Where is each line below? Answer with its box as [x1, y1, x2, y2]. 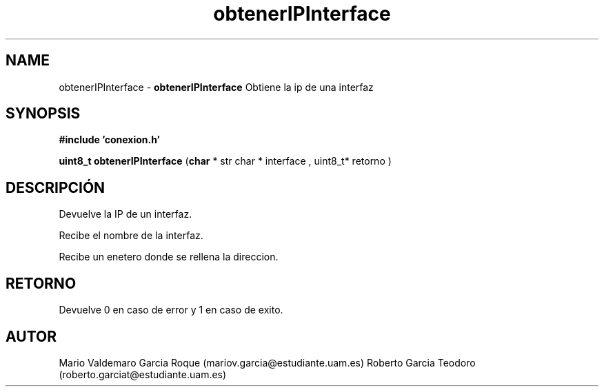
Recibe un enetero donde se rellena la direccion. [59, 251, 279, 263]
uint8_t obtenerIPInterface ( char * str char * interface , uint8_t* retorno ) [59, 155, 392, 167]
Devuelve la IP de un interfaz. [59, 208, 192, 220]
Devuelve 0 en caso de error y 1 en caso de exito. [59, 304, 283, 316]
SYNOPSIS [6, 105, 81, 123]
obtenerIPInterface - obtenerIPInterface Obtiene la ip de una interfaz [59, 81, 374, 93]
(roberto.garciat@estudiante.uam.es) [59, 368, 227, 380]
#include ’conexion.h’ [59, 134, 160, 146]
